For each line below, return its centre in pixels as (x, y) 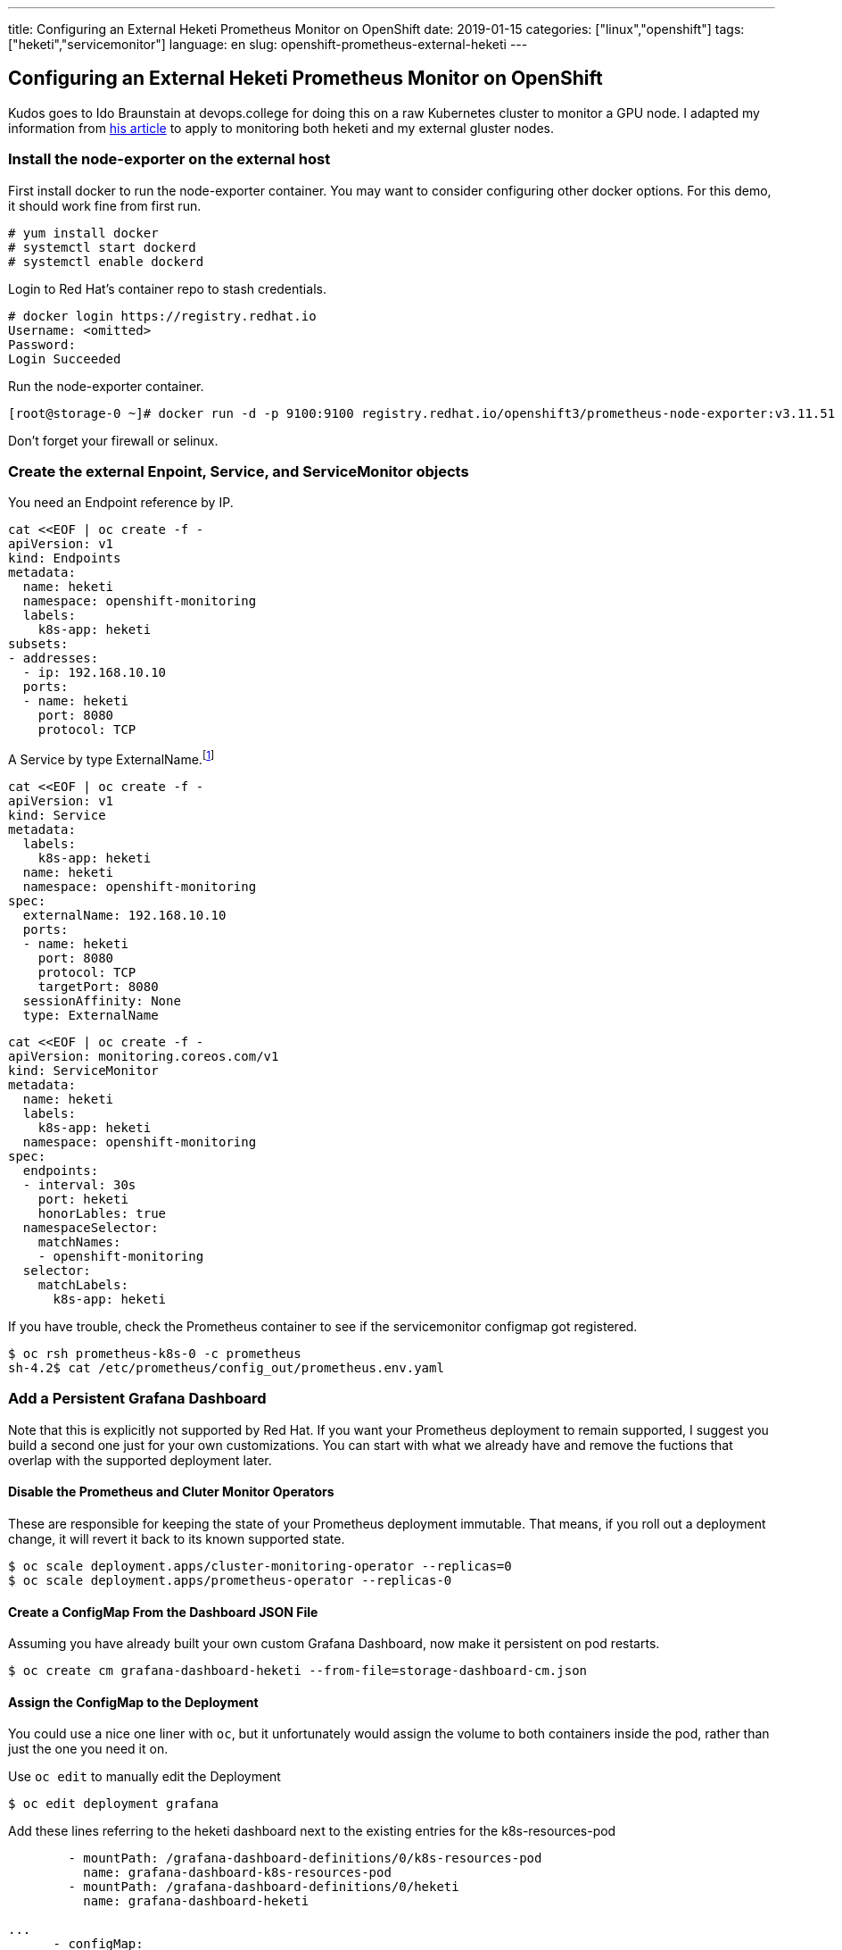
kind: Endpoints (65, 558)
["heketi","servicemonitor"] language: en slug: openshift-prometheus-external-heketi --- (268, 44)
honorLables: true (102, 1213)
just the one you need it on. (88, 1749)
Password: (42, 344)
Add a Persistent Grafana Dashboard (137, 1399)
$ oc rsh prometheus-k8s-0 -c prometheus (155, 1354)
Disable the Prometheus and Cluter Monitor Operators (171, 1492)
